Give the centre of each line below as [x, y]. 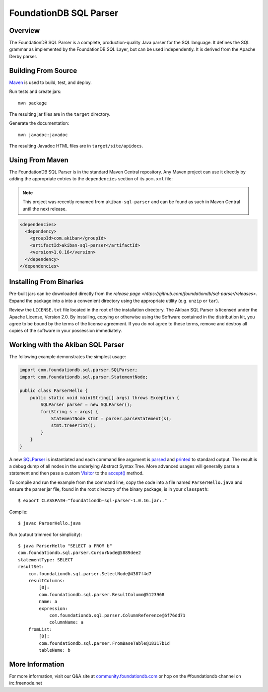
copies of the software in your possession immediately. [66, 331]
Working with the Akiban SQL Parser [67, 345]
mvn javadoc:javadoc [43, 135]
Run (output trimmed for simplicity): [45, 535]
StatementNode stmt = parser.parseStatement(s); [111, 418]
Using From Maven [39, 160]
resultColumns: [47, 580]
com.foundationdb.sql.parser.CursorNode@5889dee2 [80, 553]
